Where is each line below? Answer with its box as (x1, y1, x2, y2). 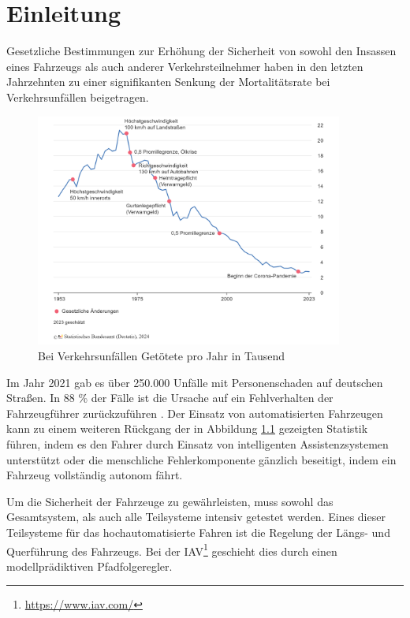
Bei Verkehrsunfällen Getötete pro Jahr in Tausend (38, 348, 285, 363)
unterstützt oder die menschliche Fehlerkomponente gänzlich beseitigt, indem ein (6, 451, 397, 467)
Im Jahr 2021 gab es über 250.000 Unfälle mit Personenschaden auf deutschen (6, 374, 383, 390)
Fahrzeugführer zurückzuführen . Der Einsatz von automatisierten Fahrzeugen (6, 404, 383, 421)
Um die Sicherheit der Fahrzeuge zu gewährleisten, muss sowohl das (6, 493, 334, 509)
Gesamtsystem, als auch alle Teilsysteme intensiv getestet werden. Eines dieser (6, 508, 386, 525)
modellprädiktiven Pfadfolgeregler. (6, 557, 173, 574)
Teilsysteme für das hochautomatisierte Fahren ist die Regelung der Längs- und (6, 523, 390, 540)
